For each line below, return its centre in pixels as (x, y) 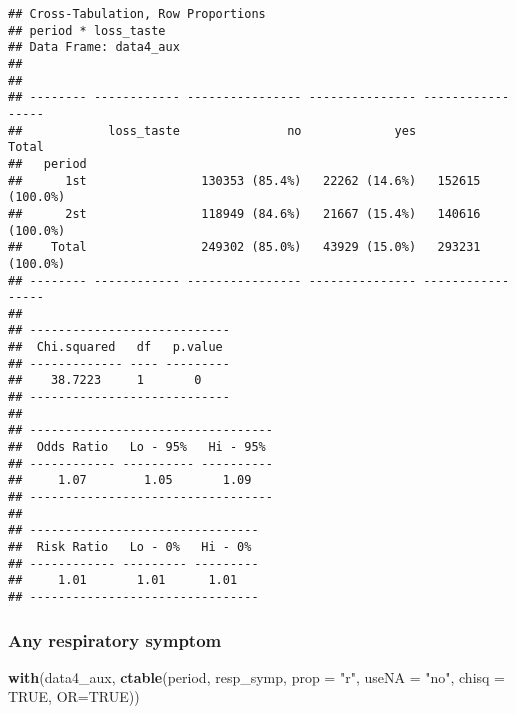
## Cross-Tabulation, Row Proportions (137, 14)
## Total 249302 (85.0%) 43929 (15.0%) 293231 (244, 247)
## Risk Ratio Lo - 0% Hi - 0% (130, 547)
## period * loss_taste (87, 30)
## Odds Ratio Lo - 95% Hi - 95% (137, 447)
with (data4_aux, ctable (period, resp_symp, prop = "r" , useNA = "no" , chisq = (256, 676)
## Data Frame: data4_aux (94, 47)
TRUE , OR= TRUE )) (74, 696)
